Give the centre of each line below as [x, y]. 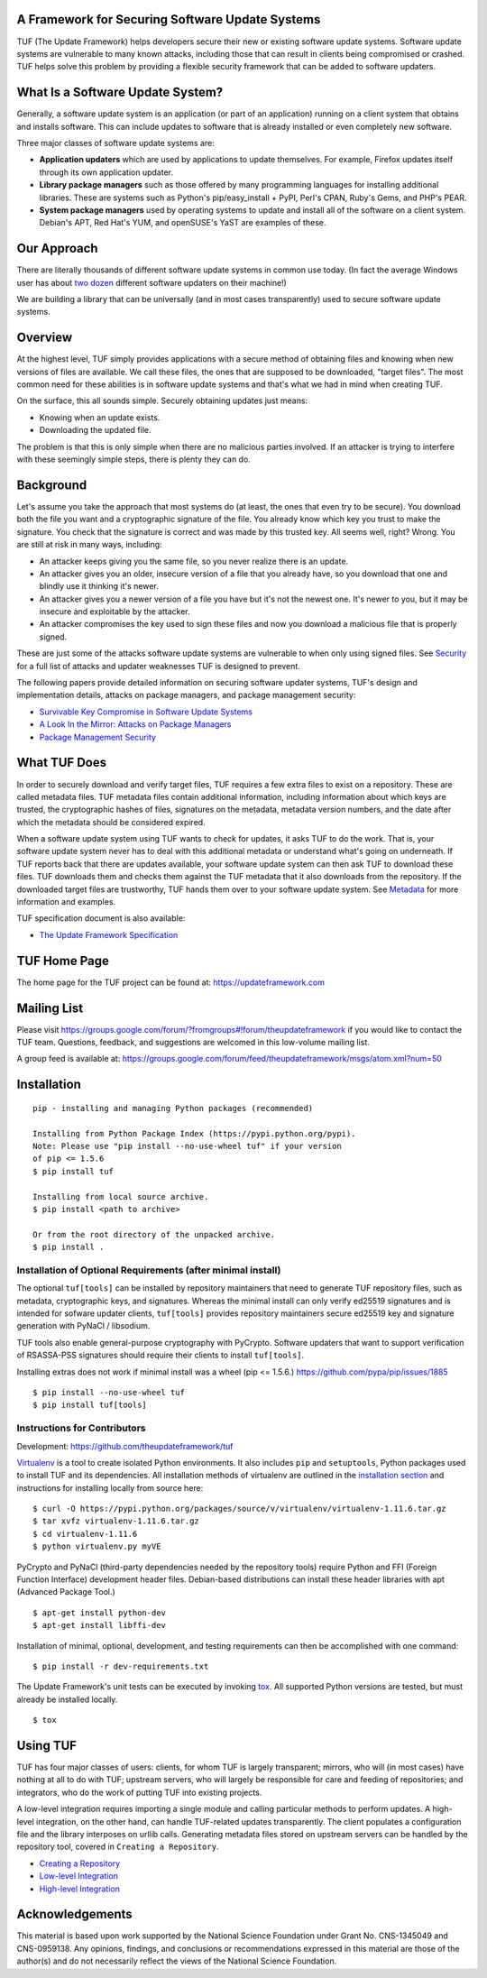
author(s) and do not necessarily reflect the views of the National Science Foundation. [177, 1961]
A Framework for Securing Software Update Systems [169, 19]
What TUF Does [62, 763]
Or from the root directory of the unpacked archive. [154, 1234]
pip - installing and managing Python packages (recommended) [173, 1108]
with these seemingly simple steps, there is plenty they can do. [134, 459]
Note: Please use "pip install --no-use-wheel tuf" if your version [187, 1146]
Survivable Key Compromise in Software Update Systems [146, 712]
